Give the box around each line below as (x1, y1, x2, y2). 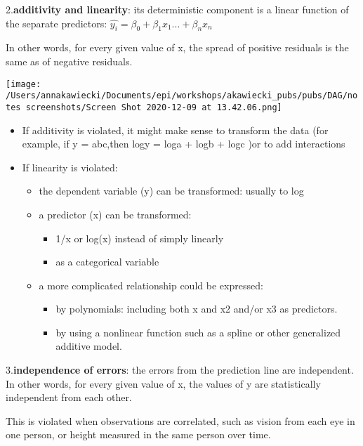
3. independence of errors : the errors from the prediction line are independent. (6, 362, 354, 377)
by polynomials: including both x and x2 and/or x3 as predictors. (55, 301, 338, 316)
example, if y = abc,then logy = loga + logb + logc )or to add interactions (22, 136, 345, 151)
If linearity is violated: (22, 159, 118, 174)
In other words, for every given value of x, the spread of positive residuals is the (6, 40, 349, 55)
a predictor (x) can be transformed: (39, 206, 192, 221)
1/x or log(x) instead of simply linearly (55, 230, 224, 245)
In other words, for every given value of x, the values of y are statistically (6, 376, 321, 391)
